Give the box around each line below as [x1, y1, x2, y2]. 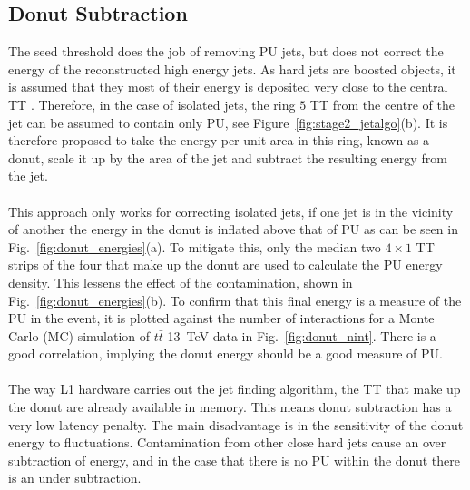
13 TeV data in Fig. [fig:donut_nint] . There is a [167, 326, 436, 345]
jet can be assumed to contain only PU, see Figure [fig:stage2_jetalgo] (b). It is [8, 113, 448, 132]
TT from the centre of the [309, 94, 455, 113]
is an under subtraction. [8, 468, 142, 487]
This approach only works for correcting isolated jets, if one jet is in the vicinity [8, 201, 454, 220]
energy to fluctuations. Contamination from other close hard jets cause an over [8, 433, 446, 452]
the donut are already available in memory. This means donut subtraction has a [8, 397, 452, 416]
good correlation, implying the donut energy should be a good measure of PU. [8, 344, 443, 363]
